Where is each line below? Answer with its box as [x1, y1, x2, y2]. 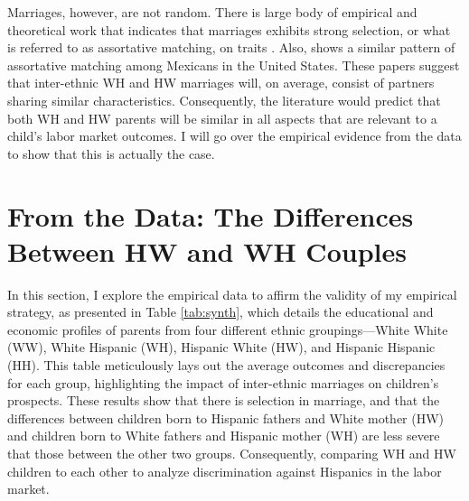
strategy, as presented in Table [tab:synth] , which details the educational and [7, 302, 434, 321]
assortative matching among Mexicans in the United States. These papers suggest [7, 55, 460, 74]
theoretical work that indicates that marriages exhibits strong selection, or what [7, 20, 451, 39]
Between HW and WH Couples [7, 232, 407, 269]
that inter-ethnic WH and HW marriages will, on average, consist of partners [7, 73, 435, 92]
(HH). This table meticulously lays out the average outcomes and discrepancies [7, 356, 446, 375]
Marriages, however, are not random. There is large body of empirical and [7, 3, 417, 21]
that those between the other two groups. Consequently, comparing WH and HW [7, 444, 456, 462]
